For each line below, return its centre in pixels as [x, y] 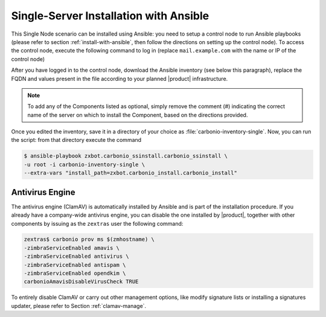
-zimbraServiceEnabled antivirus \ [76, 256]
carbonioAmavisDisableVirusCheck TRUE [81, 282]
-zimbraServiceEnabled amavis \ [72, 248]
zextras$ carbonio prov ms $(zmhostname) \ [89, 239]
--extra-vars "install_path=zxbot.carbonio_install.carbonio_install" [131, 173]
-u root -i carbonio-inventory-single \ [84, 164]
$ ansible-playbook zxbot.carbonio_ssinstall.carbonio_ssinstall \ [126, 156]
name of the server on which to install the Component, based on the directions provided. [138, 115]
